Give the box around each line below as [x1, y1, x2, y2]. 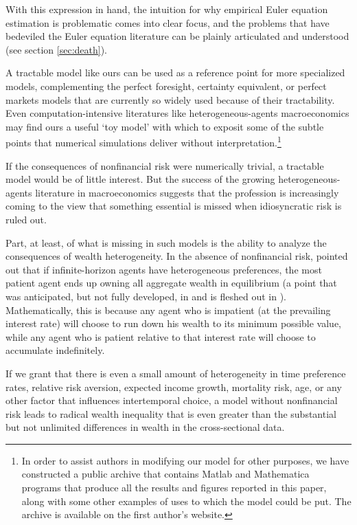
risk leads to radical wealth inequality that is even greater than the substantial [5, 406, 336, 421]
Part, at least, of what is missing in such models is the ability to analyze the [5, 235, 327, 249]
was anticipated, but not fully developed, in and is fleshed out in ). [5, 289, 287, 303]
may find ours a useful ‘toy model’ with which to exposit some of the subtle [5, 119, 324, 133]
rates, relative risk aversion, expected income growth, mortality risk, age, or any [5, 379, 342, 394]
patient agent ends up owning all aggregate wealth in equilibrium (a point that [5, 276, 337, 290]
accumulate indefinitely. [5, 343, 105, 357]
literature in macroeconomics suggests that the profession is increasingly [35, 185, 339, 199]
